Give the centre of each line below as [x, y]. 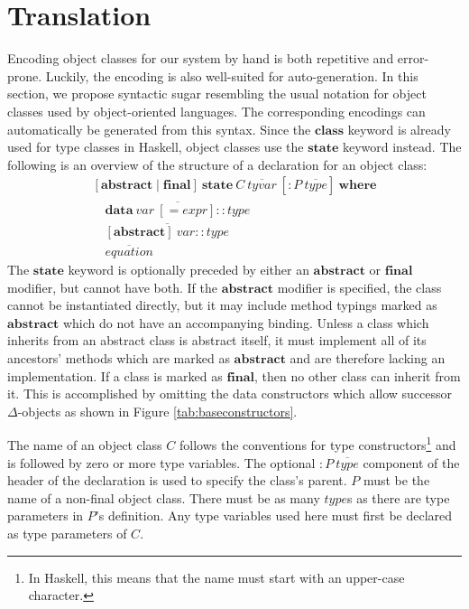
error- [413, 58]
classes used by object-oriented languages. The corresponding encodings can [216, 111]
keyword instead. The [402, 147]
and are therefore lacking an [368, 358]
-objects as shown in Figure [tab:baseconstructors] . [157, 411]
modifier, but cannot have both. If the [113, 287]
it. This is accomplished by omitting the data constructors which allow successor [230, 394]
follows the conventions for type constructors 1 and [317, 444]
